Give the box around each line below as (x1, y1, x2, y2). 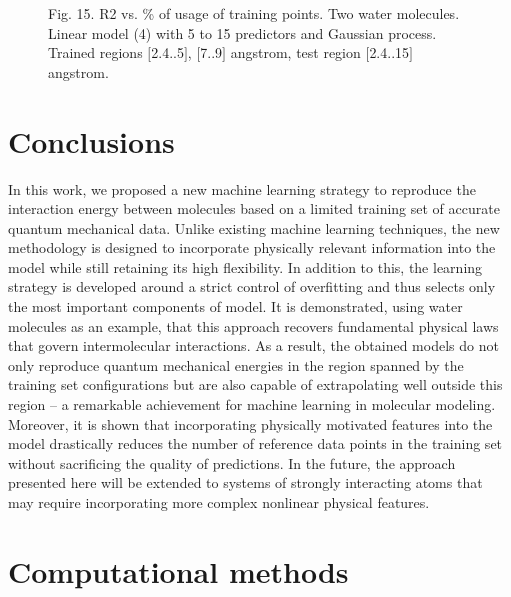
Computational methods (8, 550, 349, 591)
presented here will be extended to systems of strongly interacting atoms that (8, 472, 483, 493)
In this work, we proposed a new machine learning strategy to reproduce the (8, 178, 476, 199)
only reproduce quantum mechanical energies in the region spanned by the (8, 354, 464, 375)
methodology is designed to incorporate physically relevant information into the (8, 237, 496, 258)
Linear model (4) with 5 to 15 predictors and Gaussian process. (48, 22, 437, 43)
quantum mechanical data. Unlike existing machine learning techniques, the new (8, 217, 500, 238)
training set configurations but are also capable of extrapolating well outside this (8, 374, 503, 395)
